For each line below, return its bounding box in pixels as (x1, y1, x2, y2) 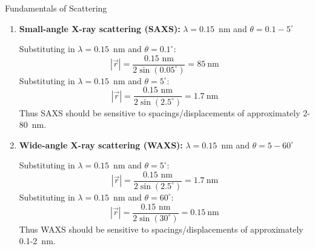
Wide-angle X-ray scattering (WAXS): (19, 138, 183, 151)
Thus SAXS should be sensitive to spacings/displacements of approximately (19, 106, 300, 119)
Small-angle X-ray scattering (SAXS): (19, 22, 181, 35)
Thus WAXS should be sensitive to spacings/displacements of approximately (19, 222, 303, 235)
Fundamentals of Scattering (5, 2, 107, 14)
